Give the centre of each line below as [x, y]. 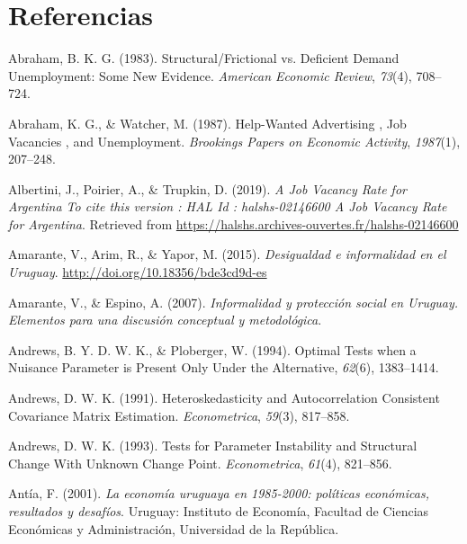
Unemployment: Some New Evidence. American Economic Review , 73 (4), [210, 75]
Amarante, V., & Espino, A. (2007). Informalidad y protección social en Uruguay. [233, 302]
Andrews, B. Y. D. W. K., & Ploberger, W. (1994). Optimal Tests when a [212, 349]
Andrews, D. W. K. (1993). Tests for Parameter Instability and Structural [213, 446]
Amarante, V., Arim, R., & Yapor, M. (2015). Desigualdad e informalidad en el [227, 254]
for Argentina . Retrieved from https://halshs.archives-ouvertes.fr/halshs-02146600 [233, 223]
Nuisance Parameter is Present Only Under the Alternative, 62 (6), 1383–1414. [224, 367]
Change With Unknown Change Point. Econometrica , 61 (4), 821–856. [200, 463]
